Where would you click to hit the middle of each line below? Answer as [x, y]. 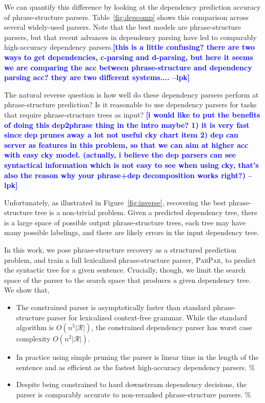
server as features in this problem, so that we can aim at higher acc [126, 145]
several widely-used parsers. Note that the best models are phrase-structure [123, 27]
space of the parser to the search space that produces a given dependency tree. [128, 280]
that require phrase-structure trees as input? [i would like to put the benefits [132, 114]
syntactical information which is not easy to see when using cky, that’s [131, 165]
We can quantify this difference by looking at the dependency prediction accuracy [132, 7]
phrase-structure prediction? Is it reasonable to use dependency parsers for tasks [130, 104]
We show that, [27, 290]
